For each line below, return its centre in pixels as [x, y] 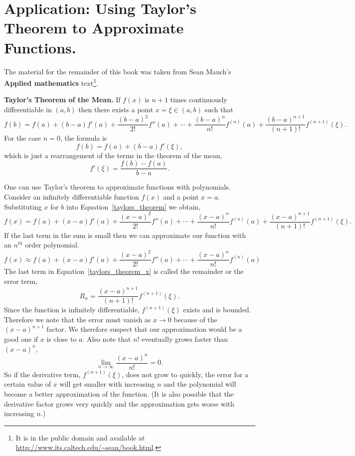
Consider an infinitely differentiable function [72, 196]
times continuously [199, 100]
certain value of [28, 384]
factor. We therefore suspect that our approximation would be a [144, 329]
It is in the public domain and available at [80, 437]
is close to [62, 339]
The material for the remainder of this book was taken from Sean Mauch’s [118, 71]
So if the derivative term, [42, 374]
